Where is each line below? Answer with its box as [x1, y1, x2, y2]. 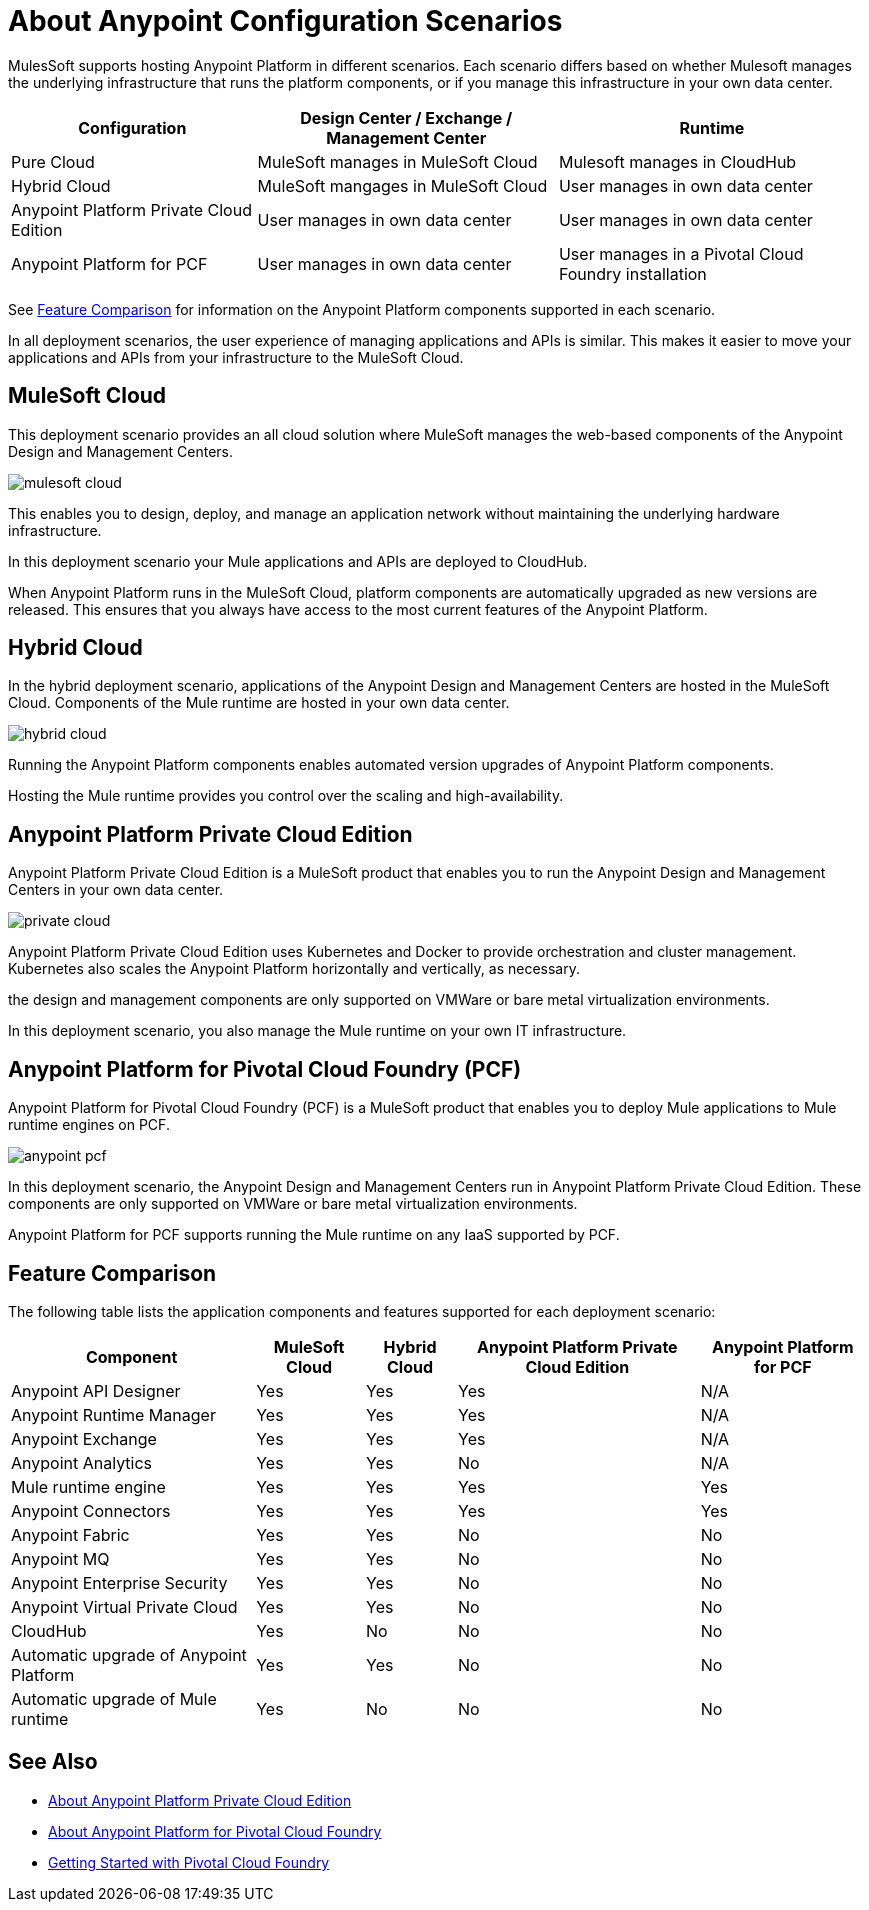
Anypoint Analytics [11, 1452, 153, 1473]
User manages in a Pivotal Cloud [558, 243, 804, 264]
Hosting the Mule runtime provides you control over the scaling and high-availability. [8, 787, 564, 805]
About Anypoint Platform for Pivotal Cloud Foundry [48, 1822, 382, 1840]
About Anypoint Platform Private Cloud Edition [48, 1791, 352, 1809]
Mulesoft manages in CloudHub [558, 151, 797, 172]
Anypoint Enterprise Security [11, 1572, 228, 1593]
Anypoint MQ [11, 1548, 110, 1569]
